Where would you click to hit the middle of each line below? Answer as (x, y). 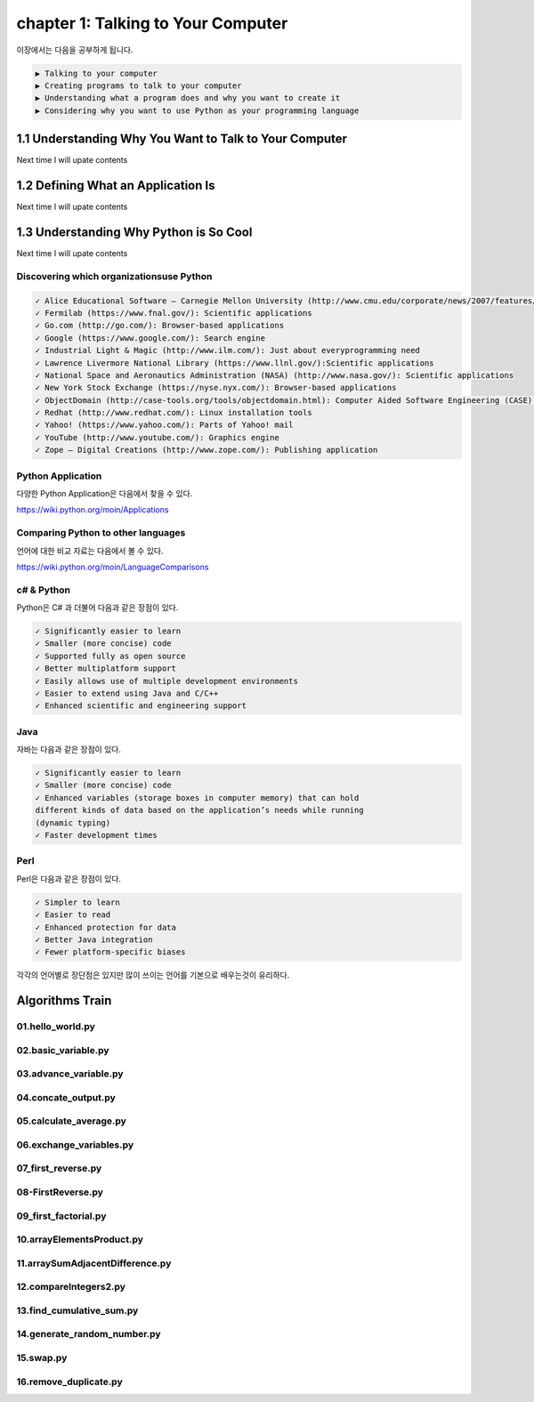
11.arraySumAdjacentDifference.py (94, 1263)
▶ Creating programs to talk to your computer (138, 85)
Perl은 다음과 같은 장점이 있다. (69, 878)
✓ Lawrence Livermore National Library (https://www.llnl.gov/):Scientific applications (235, 363)
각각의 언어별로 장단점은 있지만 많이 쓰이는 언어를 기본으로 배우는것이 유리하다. (153, 975)
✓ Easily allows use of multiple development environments (166, 681)
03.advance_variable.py (70, 1074)
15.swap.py (42, 1358)
